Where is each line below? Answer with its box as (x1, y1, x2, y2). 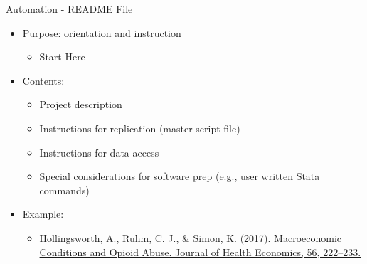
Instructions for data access (39, 144, 159, 159)
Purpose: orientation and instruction (22, 25, 181, 40)
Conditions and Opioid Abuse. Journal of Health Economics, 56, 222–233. (39, 244, 361, 259)
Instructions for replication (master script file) (39, 120, 240, 135)
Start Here (39, 49, 85, 64)
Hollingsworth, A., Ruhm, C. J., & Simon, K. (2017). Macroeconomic (39, 230, 342, 245)
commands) (39, 182, 90, 197)
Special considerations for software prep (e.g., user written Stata (39, 169, 320, 184)
